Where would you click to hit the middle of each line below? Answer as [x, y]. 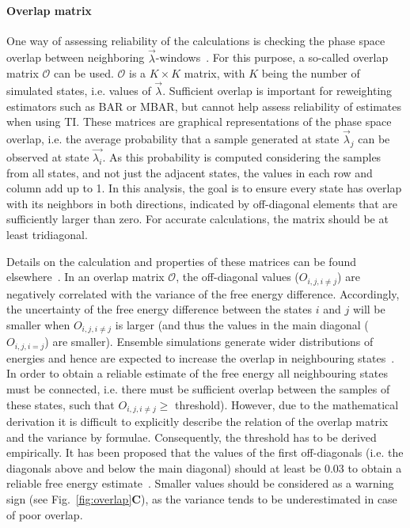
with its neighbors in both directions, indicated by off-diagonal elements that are [202, 203]
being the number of [311, 73]
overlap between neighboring [76, 57]
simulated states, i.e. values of [79, 91]
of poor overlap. [45, 514]
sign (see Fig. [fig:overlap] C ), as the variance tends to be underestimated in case [202, 498]
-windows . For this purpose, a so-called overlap [272, 57]
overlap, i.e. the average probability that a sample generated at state [173, 139]
